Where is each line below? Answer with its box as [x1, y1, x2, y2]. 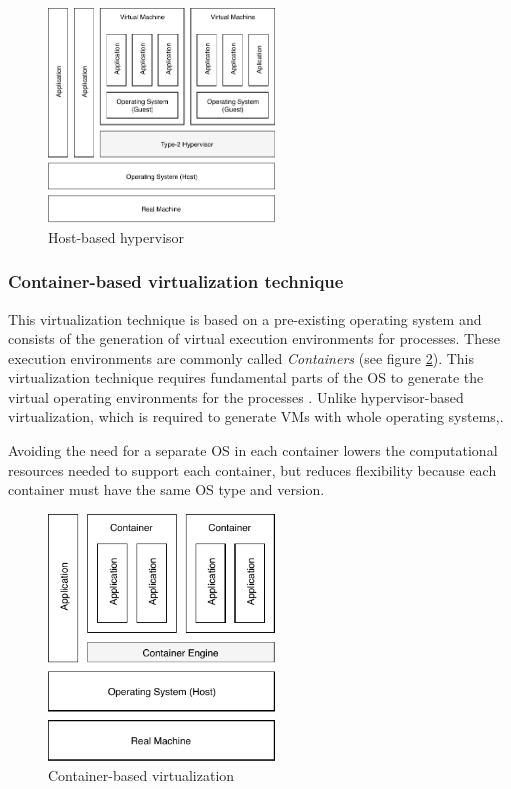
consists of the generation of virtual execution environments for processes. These [8, 328, 500, 349]
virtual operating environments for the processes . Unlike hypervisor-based [8, 386, 464, 407]
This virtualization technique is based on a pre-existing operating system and [8, 308, 482, 329]
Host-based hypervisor [48, 226, 185, 247]
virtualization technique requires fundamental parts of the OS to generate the [8, 367, 484, 388]
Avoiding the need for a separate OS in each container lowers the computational [8, 440, 498, 461]
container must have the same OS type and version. [8, 479, 325, 500]
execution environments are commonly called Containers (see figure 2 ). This [8, 347, 475, 368]
